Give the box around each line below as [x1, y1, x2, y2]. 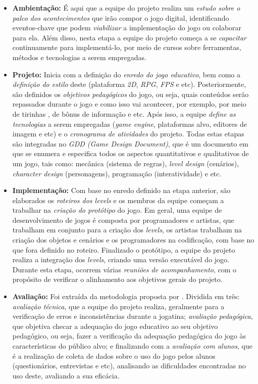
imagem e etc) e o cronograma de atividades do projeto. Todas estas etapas [12, 128, 244, 139]
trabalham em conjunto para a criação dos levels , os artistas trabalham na [12, 224, 242, 235]
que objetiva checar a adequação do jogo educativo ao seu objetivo [12, 320, 218, 331]
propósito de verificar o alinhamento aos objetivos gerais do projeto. [12, 274, 223, 284]
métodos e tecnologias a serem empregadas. [12, 52, 146, 62]
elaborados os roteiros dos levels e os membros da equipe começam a [12, 195, 224, 205]
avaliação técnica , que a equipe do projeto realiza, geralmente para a [12, 301, 225, 311]
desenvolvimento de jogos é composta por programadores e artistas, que [12, 214, 234, 225]
